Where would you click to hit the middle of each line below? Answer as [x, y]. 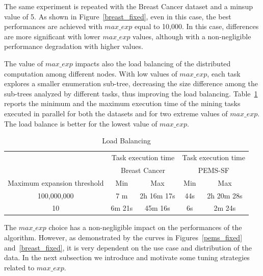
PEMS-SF [214, 170]
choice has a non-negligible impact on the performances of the [145, 227]
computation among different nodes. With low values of [91, 73]
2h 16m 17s [157, 195]
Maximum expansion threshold [56, 182]
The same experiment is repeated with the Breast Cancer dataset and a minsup [128, 6]
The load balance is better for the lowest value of [81, 123]
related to [19, 267]
